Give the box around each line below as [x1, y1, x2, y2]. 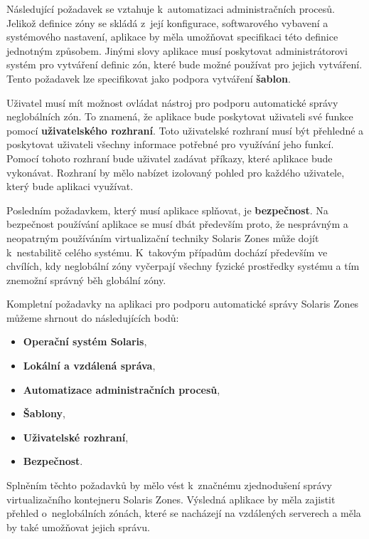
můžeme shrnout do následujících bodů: [6, 310, 179, 325]
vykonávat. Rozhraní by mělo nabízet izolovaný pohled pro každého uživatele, [6, 164, 345, 179]
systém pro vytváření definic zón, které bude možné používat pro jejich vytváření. [6, 57, 363, 72]
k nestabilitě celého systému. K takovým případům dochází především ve [6, 244, 328, 259]
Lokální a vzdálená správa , [23, 358, 156, 373]
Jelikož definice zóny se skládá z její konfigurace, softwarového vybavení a [6, 15, 328, 30]
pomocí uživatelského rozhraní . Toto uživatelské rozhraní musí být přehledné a [6, 122, 364, 137]
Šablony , [23, 406, 65, 421]
